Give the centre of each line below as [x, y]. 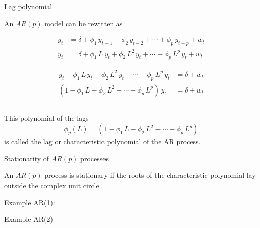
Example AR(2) [29, 219]
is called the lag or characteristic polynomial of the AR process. [102, 141]
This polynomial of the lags [46, 118]
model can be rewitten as [84, 23]
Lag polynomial [28, 6]
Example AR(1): [30, 202]
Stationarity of [27, 158]
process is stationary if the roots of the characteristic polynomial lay [150, 175]
